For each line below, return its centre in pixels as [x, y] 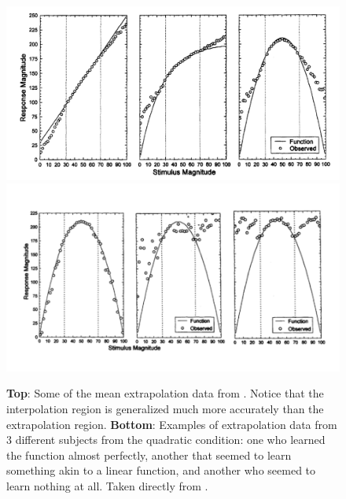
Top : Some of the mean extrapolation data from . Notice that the [165, 393]
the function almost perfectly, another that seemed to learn [149, 455]
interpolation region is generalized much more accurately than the [165, 408]
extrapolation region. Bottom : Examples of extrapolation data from [172, 424]
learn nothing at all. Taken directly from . [107, 485]
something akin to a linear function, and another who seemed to [161, 470]
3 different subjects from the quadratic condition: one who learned [166, 440]
